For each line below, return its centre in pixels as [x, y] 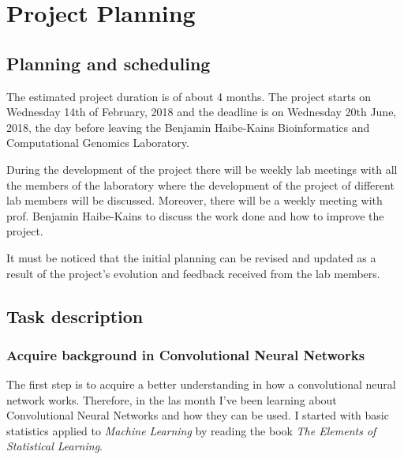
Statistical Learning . [54, 446]
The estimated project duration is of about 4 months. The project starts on [189, 96]
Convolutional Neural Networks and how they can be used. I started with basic [198, 415]
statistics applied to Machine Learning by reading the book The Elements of [191, 430]
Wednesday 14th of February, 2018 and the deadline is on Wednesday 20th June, [202, 112]
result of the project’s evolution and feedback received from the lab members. [193, 273]
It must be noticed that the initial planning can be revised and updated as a [191, 257]
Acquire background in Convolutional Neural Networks [186, 354]
